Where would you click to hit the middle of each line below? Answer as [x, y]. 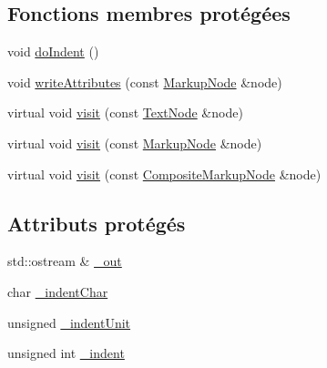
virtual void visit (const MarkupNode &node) [135, 143]
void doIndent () [53, 51]
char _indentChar [58, 291]
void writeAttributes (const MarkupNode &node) [145, 82]
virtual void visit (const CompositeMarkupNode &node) [164, 174]
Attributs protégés [97, 223]
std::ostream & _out [65, 261]
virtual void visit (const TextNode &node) [125, 112]
